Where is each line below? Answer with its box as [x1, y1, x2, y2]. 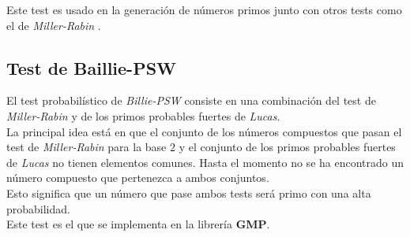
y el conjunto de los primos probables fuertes [179, 139, 396, 155]
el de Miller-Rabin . [6, 17, 101, 33]
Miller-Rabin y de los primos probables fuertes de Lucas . [6, 107, 280, 124]
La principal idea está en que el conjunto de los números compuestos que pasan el [6, 123, 402, 139]
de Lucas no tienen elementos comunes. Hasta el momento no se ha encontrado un [6, 154, 404, 170]
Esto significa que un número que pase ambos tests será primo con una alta [6, 184, 371, 201]
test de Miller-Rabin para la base [6, 139, 167, 155]
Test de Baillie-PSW [6, 55, 177, 80]
